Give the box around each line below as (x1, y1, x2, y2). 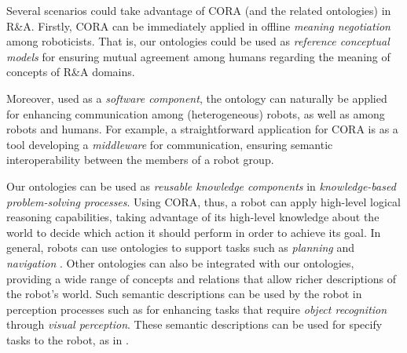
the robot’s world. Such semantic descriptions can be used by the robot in (6, 286, 362, 302)
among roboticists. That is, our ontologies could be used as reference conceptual (6, 33, 390, 49)
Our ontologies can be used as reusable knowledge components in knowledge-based (6, 177, 396, 194)
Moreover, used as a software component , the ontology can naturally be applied (6, 89, 387, 106)
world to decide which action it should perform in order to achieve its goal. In (6, 224, 381, 240)
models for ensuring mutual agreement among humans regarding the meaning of (6, 48, 390, 64)
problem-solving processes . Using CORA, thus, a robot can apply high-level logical (6, 193, 401, 209)
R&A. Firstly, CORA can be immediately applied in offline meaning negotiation (6, 17, 390, 34)
